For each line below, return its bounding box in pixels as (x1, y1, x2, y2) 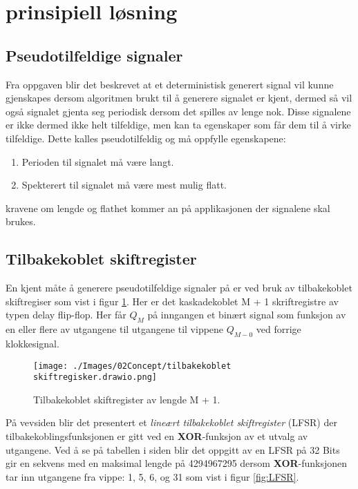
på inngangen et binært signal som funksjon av (147, 307, 346, 322)
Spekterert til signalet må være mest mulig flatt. (21, 178, 227, 192)
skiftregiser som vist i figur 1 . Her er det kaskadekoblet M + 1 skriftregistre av (6, 294, 339, 308)
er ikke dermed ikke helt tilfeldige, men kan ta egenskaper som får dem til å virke (6, 117, 351, 132)
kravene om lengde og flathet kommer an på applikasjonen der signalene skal (6, 200, 330, 215)
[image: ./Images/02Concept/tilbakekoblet (33, 361, 232, 371)
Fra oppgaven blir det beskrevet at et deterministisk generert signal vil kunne (6, 77, 334, 91)
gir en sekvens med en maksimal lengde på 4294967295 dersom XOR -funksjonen (6, 456, 348, 470)
